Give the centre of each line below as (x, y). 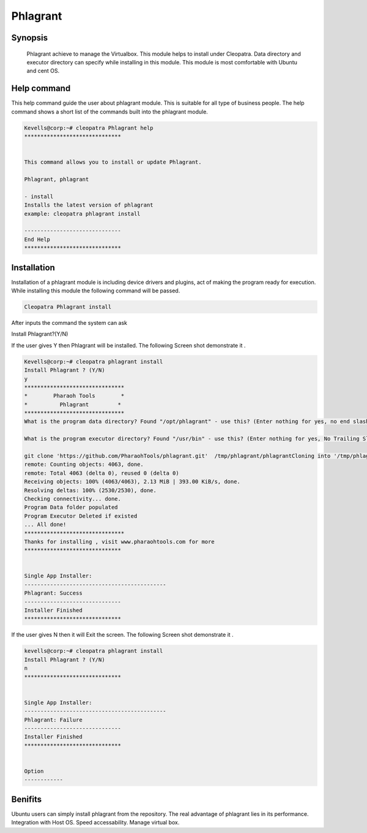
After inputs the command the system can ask (69, 322)
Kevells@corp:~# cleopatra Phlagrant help (89, 128)
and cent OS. (43, 71)
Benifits (27, 799)
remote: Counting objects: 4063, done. (84, 465)
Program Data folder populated (71, 508)
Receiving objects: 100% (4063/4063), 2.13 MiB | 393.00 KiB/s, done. (132, 482)
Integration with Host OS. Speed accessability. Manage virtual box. (95, 823)
